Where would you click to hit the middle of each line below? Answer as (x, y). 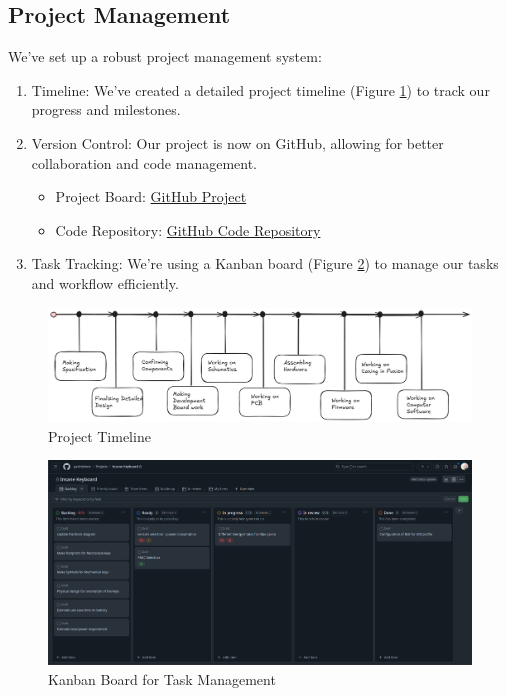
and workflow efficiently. (105, 282)
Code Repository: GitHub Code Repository (188, 229)
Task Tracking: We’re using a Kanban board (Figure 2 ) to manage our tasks (265, 263)
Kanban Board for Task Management (162, 678)
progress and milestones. (106, 109)
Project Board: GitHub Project (151, 196)
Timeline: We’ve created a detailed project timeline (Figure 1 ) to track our (260, 89)
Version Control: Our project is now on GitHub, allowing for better (237, 142)
